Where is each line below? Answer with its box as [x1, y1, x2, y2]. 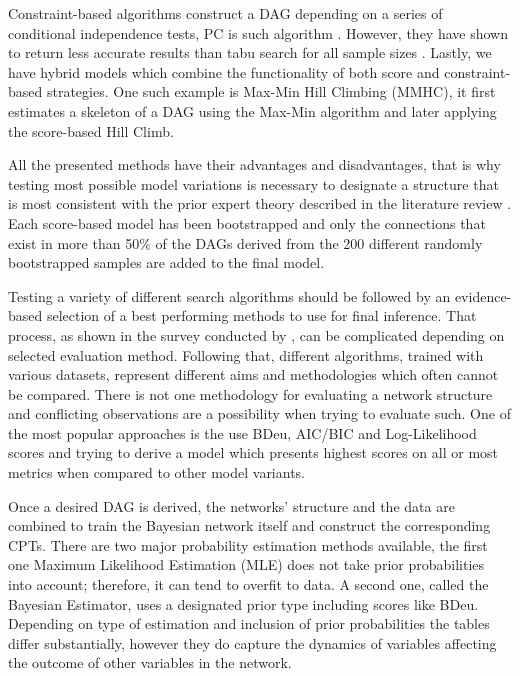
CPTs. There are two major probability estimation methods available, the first [8, 534, 488, 555]
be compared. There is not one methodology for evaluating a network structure [8, 383, 493, 404]
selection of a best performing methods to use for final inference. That [46, 305, 477, 326]
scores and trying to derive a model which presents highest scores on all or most [8, 442, 499, 463]
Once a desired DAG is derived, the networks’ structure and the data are [8, 495, 455, 516]
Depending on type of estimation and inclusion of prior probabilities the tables [8, 613, 490, 634]
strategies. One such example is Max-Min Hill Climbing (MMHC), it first [46, 81, 496, 102]
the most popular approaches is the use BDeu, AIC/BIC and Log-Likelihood [8, 422, 477, 443]
